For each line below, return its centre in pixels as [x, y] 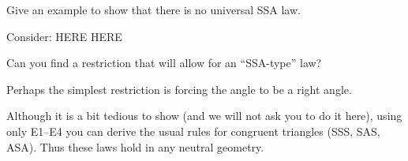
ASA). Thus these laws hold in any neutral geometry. [135, 146]
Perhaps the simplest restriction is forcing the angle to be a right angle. [179, 89]
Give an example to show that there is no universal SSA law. [153, 9]
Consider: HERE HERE [64, 36]
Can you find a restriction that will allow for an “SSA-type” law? [164, 63]
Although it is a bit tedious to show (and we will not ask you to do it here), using [204, 116]
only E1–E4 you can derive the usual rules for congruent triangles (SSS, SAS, [193, 131]
